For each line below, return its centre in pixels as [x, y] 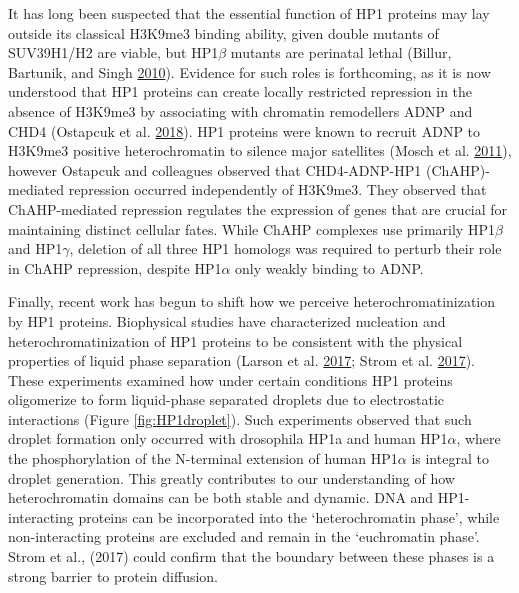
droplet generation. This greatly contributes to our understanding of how [231, 477]
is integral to [450, 458]
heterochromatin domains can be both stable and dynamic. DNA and [221, 497]
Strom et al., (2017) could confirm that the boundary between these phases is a [251, 556]
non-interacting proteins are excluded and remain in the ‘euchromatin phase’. [244, 536]
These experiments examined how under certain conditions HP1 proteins [230, 379]
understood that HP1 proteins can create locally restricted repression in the [240, 91]
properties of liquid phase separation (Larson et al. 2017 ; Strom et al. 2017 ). [242, 360]
